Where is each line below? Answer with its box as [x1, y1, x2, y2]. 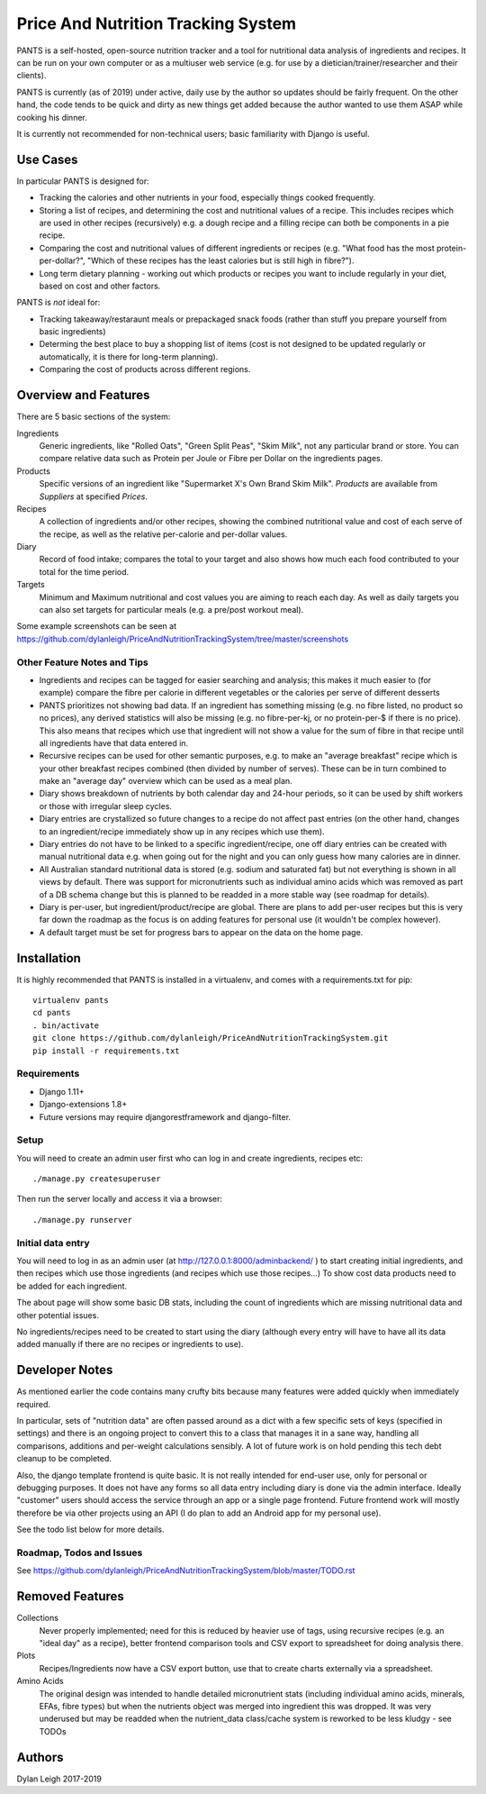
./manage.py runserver [32, 1215, 133, 1225]
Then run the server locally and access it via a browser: [16, 1194, 223, 1205]
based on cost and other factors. [39, 280, 161, 291]
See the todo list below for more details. [16, 1524, 165, 1535]
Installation [16, 951, 81, 966]
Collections [16, 1613, 58, 1624]
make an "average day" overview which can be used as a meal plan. [39, 776, 292, 787]
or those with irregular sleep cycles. [39, 800, 173, 811]
